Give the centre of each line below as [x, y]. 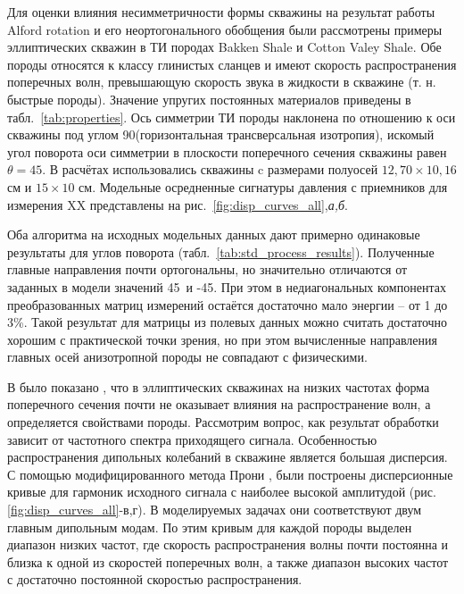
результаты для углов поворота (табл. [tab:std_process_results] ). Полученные [221, 251]
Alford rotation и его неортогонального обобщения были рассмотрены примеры [225, 29]
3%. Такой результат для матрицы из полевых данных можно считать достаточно [228, 322]
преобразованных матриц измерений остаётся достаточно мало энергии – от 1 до [228, 304]
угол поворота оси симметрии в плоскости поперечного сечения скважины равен [227, 151]
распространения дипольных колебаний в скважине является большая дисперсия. [228, 457]
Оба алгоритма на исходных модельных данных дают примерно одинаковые [214, 234]
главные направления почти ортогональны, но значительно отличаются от [207, 269]
